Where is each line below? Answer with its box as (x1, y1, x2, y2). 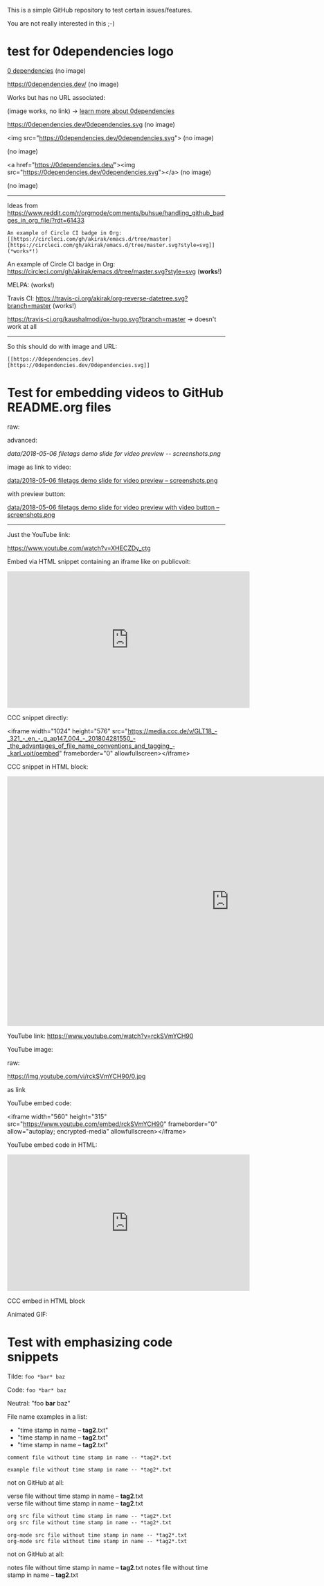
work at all (7, 322, 37, 330)
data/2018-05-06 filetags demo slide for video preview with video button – (7, 503, 220, 511)
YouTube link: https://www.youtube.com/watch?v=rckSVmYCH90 (7, 1032, 194, 1040)
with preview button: (7, 489, 66, 498)
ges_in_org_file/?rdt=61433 (7, 216, 85, 224)
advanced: (7, 436, 38, 444)
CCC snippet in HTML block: (7, 762, 89, 771)
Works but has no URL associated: (7, 93, 106, 101)
